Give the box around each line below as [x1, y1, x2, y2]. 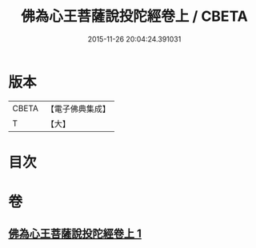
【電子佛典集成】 [46, 103, 110, 114]
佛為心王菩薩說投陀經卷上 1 [8, 227, 142, 241]
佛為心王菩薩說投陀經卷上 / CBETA [21, 7, 248, 26]
